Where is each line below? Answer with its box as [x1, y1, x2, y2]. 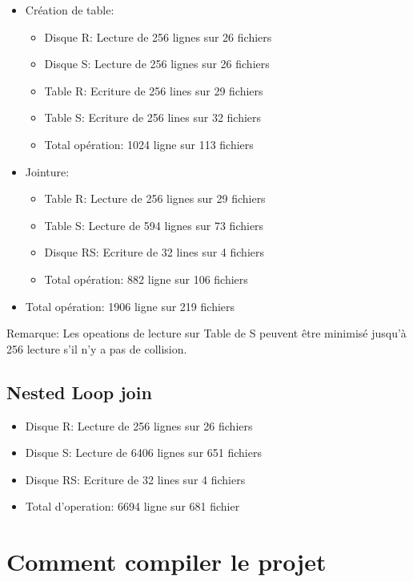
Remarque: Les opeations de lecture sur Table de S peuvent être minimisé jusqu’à [6, 325, 407, 342]
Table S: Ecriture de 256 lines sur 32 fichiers [44, 109, 262, 126]
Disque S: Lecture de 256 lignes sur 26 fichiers [44, 55, 270, 72]
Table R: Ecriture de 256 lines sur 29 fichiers [44, 82, 263, 99]
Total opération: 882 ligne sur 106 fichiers [44, 270, 248, 287]
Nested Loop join [6, 379, 152, 404]
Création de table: [25, 2, 114, 18]
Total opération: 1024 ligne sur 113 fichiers [44, 135, 254, 152]
